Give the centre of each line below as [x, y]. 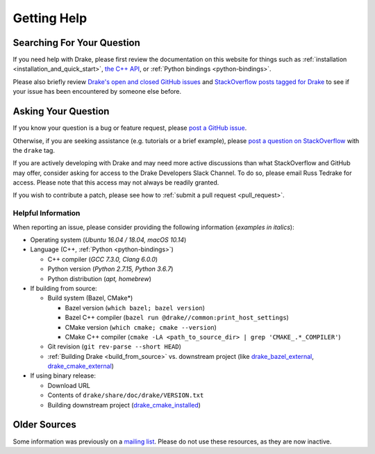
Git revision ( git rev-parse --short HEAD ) [115, 346]
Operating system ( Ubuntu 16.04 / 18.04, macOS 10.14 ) [108, 240]
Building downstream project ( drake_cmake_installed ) [124, 405]
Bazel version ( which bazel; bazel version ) [135, 308]
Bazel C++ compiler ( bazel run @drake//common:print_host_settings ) [177, 318]
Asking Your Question [61, 111]
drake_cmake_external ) [81, 366]
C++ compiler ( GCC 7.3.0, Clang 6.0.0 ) [103, 259]
